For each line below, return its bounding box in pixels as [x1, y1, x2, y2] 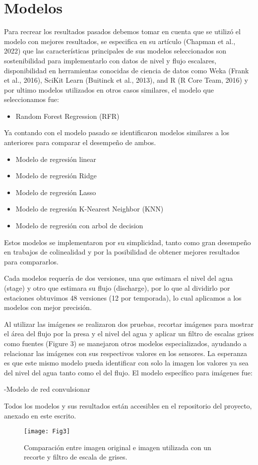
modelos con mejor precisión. [4, 302, 92, 312]
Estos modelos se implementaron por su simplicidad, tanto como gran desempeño [4, 237, 251, 247]
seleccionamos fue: [4, 94, 59, 104]
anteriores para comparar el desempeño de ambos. [4, 137, 156, 148]
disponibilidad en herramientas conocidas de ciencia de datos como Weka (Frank [4, 65, 249, 75]
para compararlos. [4, 256, 59, 266]
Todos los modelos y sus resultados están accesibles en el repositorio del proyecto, [4, 400, 252, 411]
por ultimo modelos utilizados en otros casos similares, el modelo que [4, 84, 214, 95]
